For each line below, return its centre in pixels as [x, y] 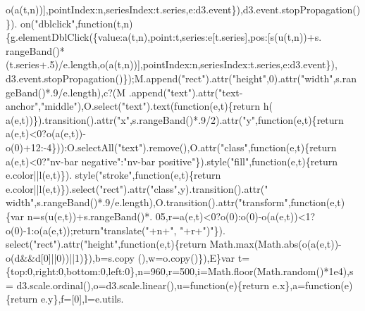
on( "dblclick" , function [67, 23]
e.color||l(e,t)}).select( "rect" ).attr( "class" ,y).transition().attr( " [137, 188]
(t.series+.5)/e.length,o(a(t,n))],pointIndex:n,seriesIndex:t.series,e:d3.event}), [172, 64]
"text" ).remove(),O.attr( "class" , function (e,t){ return [227, 147]
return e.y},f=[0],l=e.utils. [67, 299]
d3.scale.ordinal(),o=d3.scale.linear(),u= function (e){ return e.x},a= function [179, 285]
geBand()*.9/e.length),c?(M [66, 92]
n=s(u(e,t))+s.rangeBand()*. [90, 216]
